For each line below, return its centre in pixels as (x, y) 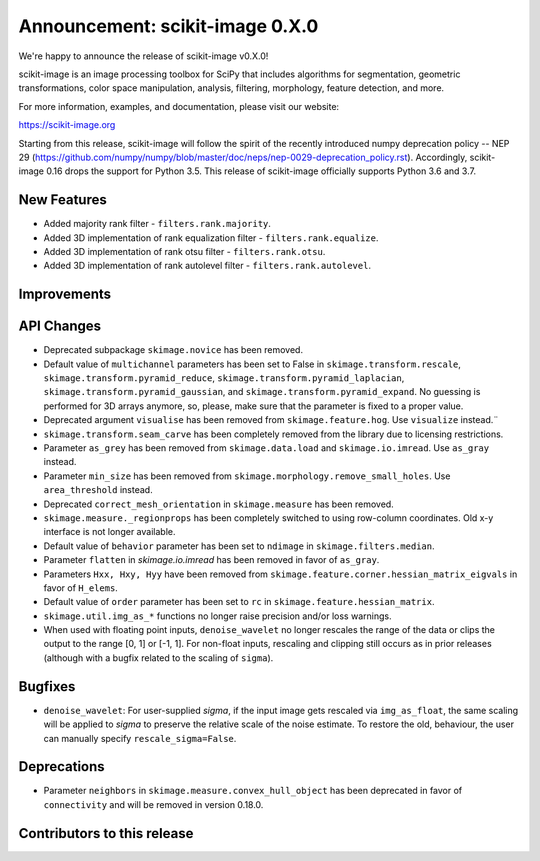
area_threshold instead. (98, 490)
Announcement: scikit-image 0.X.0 (168, 26)
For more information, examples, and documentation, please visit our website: (179, 106)
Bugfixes (47, 686)
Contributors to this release (106, 833)
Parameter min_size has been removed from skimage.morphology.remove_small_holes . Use (247, 476)
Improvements (65, 294)
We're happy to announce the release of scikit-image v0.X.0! (143, 56)
